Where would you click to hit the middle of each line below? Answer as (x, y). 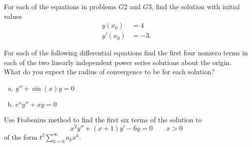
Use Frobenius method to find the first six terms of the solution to (103, 120)
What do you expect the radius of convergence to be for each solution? (109, 72)
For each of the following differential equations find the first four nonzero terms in (126, 53)
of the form (21, 137)
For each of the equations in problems (60, 6)
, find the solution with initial (196, 6)
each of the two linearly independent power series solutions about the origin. (118, 62)
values (13, 16)
